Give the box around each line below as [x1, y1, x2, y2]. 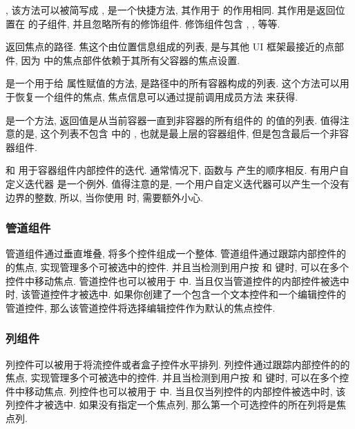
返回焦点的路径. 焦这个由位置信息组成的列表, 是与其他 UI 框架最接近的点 [6, 39, 334, 54]
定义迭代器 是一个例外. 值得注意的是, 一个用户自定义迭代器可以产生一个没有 [6, 176, 349, 190]
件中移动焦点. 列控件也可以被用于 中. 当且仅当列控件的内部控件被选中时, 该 [6, 383, 346, 398]
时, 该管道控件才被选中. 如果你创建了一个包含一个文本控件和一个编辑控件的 [6, 287, 347, 301]
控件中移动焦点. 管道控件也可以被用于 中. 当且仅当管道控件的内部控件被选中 [6, 273, 349, 288]
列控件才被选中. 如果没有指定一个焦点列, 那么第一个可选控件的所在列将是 [6, 397, 337, 412]
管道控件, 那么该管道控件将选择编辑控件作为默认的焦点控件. [6, 300, 276, 315]
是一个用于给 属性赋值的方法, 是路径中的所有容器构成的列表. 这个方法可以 [6, 76, 340, 90]
